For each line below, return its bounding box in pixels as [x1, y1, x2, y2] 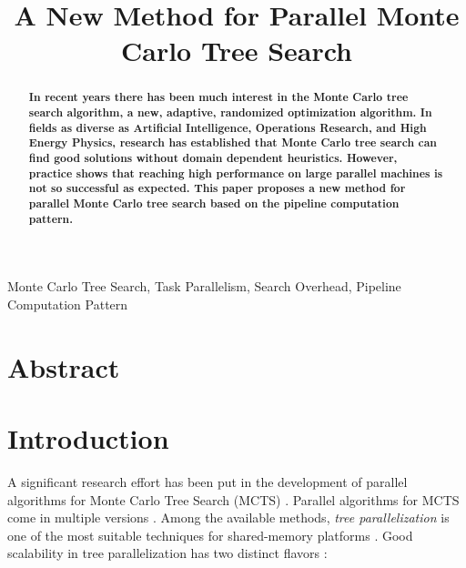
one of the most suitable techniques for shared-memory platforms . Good [7, 525, 413, 544]
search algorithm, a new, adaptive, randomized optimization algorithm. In [28, 105, 432, 121]
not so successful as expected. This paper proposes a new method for [28, 180, 406, 197]
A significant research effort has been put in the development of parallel [7, 472, 408, 491]
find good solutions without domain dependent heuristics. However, [28, 149, 398, 166]
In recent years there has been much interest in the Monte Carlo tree [28, 89, 409, 106]
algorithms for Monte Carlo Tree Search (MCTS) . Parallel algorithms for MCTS [7, 490, 460, 509]
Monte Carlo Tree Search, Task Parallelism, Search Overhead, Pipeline [7, 277, 401, 296]
